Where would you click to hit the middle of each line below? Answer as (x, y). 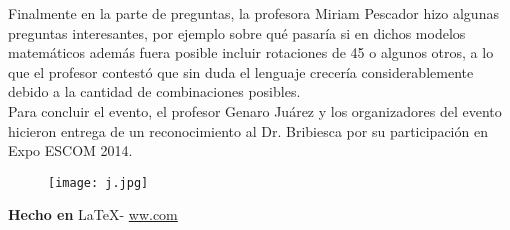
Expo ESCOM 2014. (70, 150)
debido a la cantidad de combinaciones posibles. (154, 91)
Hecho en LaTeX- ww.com (93, 214)
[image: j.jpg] (98, 182)
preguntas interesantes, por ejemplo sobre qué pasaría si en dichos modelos (237, 32)
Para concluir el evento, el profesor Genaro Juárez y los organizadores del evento (255, 110)
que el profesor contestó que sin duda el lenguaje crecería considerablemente (241, 71)
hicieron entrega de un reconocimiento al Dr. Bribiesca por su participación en (248, 130)
